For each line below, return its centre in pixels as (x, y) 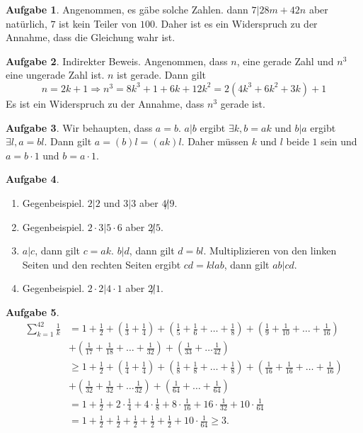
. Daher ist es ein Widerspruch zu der (236, 23)
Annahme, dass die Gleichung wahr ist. (91, 37)
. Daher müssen (215, 141)
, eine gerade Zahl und (285, 61)
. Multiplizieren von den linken (270, 251)
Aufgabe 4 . (33, 179)
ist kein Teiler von (98, 23)
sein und (339, 141)
